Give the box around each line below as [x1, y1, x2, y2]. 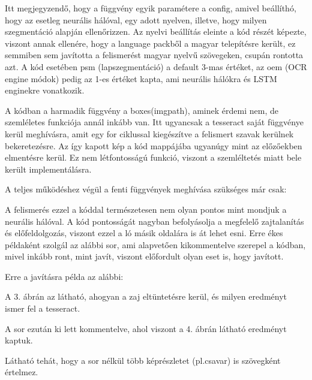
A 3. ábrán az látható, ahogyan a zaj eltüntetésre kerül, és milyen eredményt [5, 290, 287, 303]
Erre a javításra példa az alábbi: [5, 270, 124, 282]
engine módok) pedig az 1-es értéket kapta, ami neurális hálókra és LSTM [5, 72, 277, 85]
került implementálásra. [5, 162, 92, 175]
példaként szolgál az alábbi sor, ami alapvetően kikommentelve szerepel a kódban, [5, 238, 306, 251]
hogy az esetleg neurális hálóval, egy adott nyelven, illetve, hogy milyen [5, 13, 267, 26]
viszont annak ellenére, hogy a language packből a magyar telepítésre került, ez [5, 37, 296, 49]
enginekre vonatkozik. [5, 84, 85, 96]
